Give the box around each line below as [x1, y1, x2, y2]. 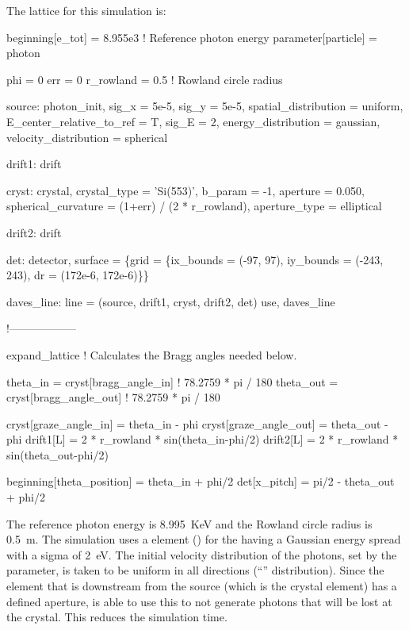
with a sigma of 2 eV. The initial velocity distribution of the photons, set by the [6, 546, 397, 563]
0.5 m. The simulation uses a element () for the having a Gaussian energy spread [6, 531, 401, 547]
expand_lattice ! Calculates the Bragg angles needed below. [6, 346, 297, 363]
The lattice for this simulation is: [6, 2, 166, 18]
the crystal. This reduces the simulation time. [6, 609, 227, 625]
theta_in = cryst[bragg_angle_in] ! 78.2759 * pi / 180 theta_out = [6, 373, 338, 390]
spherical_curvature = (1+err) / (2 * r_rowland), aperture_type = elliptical [6, 198, 382, 214]
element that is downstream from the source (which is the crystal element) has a [6, 578, 397, 594]
